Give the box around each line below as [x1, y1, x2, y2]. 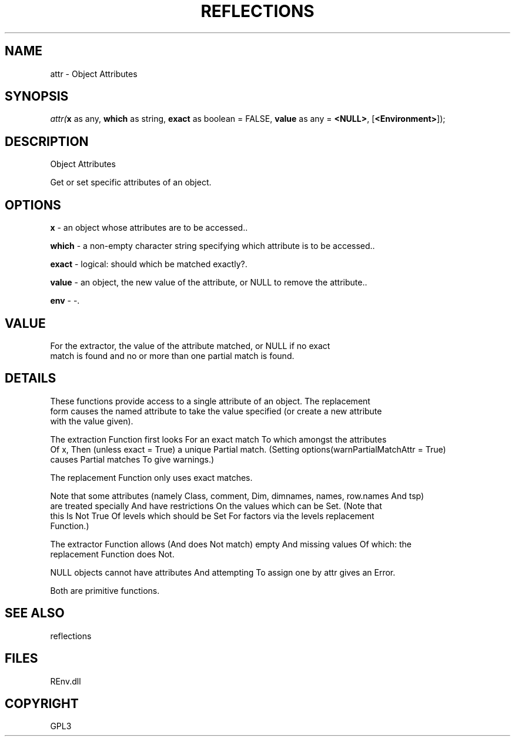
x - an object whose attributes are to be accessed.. [50, 222, 248, 233]
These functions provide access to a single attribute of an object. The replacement [50, 396, 370, 406]
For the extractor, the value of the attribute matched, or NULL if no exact [50, 340, 330, 351]
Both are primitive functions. [50, 585, 160, 596]
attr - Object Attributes [50, 68, 138, 79]
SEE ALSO [5, 606, 65, 621]
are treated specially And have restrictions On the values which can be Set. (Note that [50, 500, 382, 511]
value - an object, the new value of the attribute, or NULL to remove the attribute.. [50, 277, 367, 288]
